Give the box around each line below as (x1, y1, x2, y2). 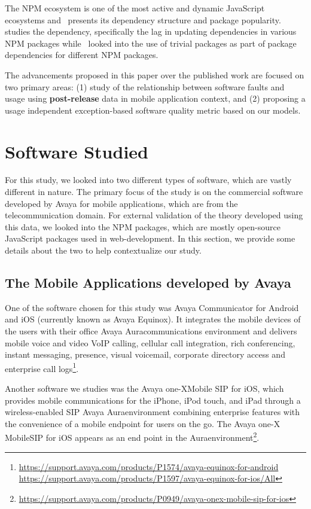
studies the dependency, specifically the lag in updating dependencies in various (5, 25, 297, 38)
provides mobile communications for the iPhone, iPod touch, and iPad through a (5, 394, 301, 406)
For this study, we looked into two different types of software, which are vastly (5, 173, 292, 186)
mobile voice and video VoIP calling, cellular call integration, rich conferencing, (5, 336, 295, 349)
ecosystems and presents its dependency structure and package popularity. (5, 13, 281, 26)
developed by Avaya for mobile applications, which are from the (5, 197, 238, 209)
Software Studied (5, 139, 148, 163)
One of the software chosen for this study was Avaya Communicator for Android (5, 301, 299, 313)
